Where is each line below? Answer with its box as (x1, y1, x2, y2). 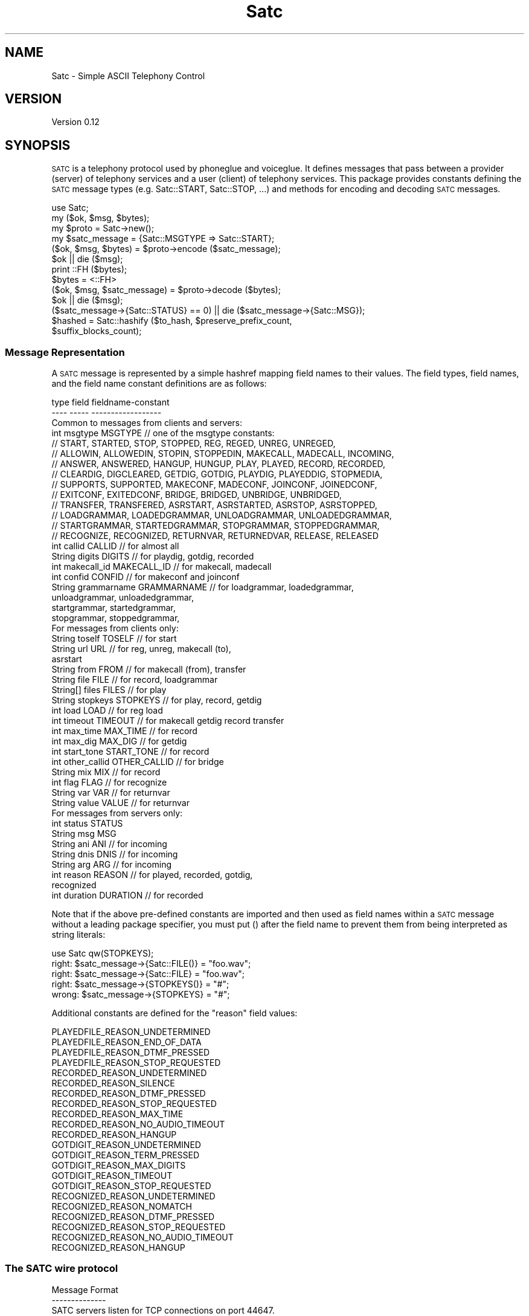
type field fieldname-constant (51, 397, 170, 408)
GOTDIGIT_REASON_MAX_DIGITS (51, 1160, 186, 1171)
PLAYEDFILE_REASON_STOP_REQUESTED (51, 1057, 221, 1068)
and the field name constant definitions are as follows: (51, 378, 267, 389)
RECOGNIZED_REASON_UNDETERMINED (51, 1191, 216, 1202)
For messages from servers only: (51, 808, 183, 819)
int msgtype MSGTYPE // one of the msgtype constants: (51, 428, 275, 439)
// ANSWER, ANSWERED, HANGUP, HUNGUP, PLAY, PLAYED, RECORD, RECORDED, (51, 459, 386, 469)
